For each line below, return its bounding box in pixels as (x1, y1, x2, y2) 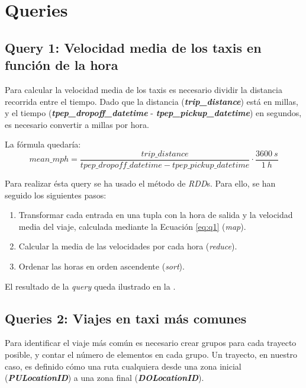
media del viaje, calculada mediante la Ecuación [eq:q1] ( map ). (18, 220, 246, 232)
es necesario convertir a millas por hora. (5, 118, 149, 130)
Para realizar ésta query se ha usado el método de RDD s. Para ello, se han (5, 177, 276, 189)
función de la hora (5, 56, 118, 74)
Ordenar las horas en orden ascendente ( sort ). (18, 259, 185, 272)
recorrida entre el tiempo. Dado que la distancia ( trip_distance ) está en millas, (5, 95, 298, 107)
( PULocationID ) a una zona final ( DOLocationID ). (5, 371, 204, 384)
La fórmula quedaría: (5, 138, 81, 150)
